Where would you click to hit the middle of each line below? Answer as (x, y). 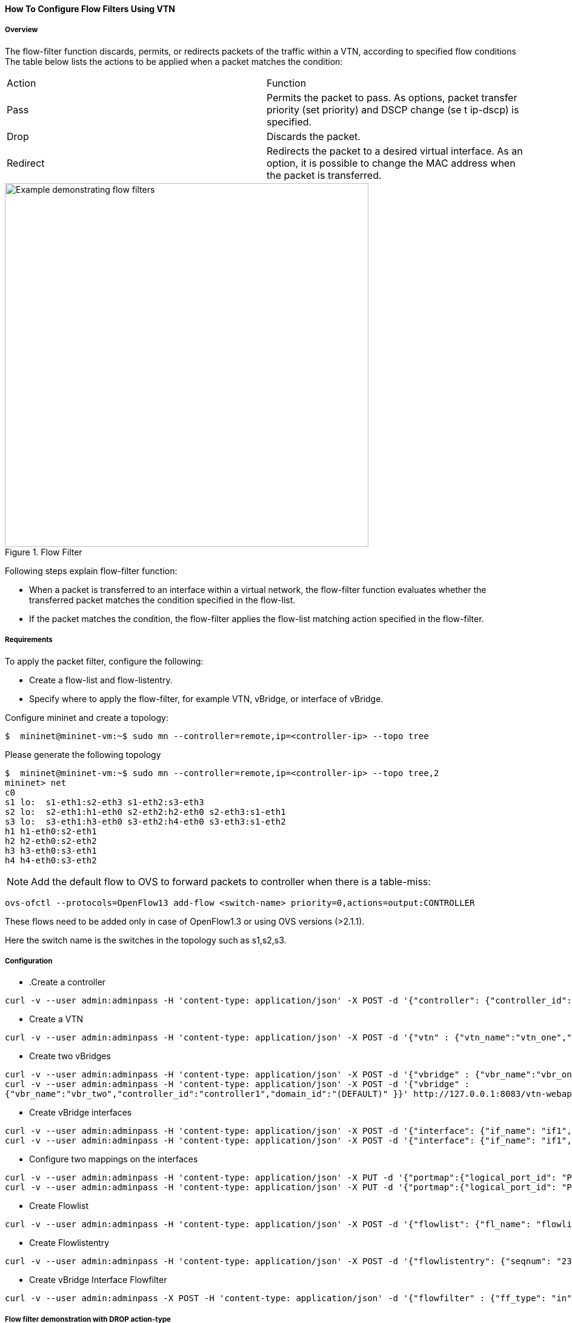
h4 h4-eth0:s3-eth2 (51, 860)
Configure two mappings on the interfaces (114, 1159)
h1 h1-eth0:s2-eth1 (51, 831)
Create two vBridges (70, 1056)
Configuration (29, 961)
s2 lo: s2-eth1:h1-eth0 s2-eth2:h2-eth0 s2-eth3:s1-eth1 (145, 812)
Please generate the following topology (83, 754)
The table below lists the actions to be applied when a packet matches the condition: (174, 61)
